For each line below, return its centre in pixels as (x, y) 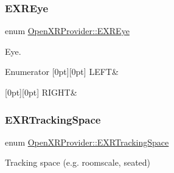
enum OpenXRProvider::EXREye (67, 31)
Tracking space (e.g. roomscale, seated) (78, 162)
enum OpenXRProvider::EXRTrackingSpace (87, 142)
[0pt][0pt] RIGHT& (41, 92)
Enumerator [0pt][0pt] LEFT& (62, 72)
